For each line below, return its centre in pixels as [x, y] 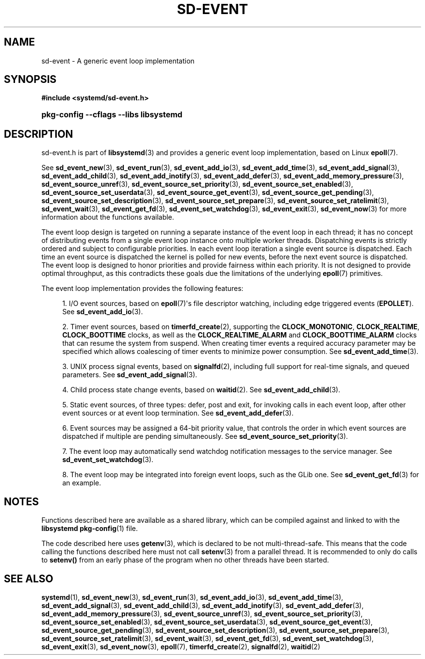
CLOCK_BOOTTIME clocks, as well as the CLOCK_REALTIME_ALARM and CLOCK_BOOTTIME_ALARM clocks [239, 335]
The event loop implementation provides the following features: [142, 289]
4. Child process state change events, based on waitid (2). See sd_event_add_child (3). [201, 390]
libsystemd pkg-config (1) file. [90, 529]
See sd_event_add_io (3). [103, 312]
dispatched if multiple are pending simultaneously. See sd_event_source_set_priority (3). [205, 436]
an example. [82, 483]
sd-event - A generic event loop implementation [118, 61]
